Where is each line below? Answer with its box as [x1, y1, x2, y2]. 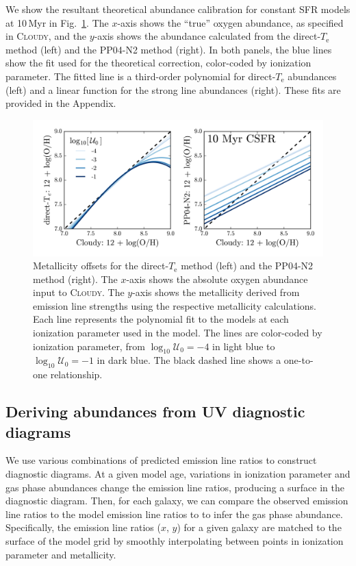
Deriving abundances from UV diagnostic [5, 401, 305, 422]
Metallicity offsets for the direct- [33, 258, 169, 273]
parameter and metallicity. [5, 547, 116, 561]
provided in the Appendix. [5, 96, 116, 110]
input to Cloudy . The [33, 285, 125, 299]
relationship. [50, 367, 103, 382]
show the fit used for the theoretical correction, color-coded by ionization [5, 56, 311, 70]
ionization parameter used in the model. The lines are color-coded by [33, 325, 322, 340]
